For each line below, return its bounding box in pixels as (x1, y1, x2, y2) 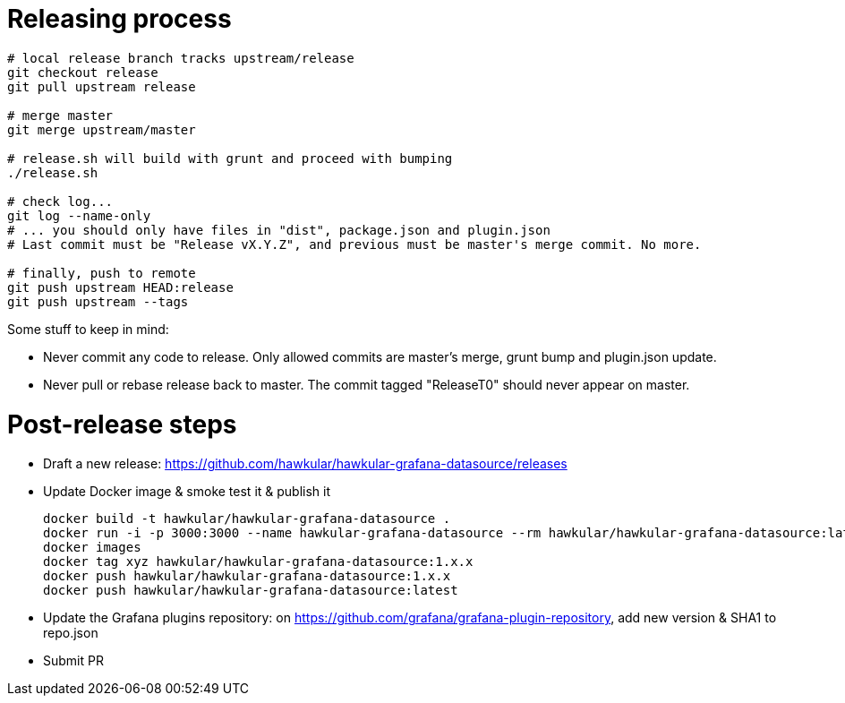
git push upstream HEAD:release (7, 279, 234, 295)
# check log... (7, 193, 114, 209)
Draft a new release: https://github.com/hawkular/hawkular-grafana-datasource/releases (43, 456, 568, 472)
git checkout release (7, 64, 158, 80)
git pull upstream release (7, 79, 196, 94)
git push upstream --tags (7, 294, 189, 309)
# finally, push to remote (7, 265, 196, 280)
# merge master (7, 107, 114, 123)
